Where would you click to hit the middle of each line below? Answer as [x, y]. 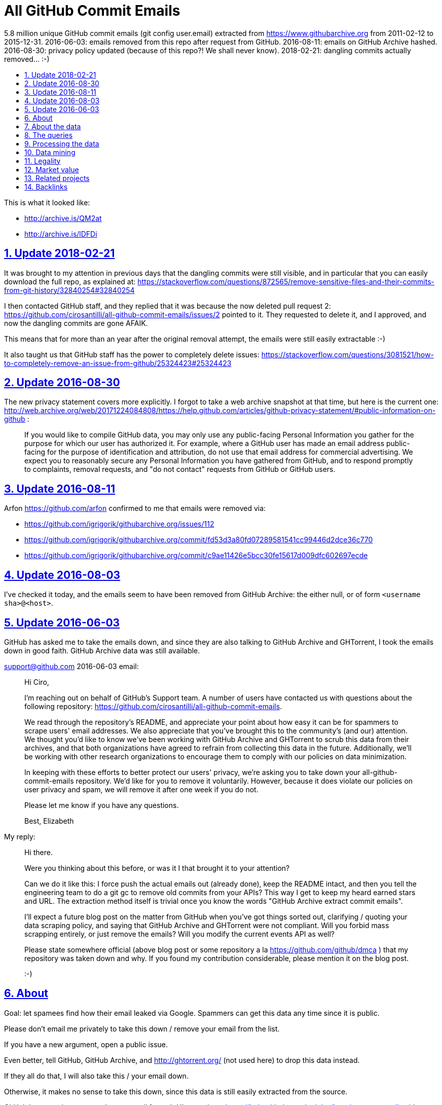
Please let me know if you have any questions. [102, 805]
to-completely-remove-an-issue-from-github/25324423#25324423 [118, 363]
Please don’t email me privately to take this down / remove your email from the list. [142, 1028]
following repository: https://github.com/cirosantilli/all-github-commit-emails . [153, 706]
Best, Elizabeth [49, 821]
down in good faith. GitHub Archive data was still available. [102, 650]
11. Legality [43, 161]
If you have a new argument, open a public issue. [86, 1044]
